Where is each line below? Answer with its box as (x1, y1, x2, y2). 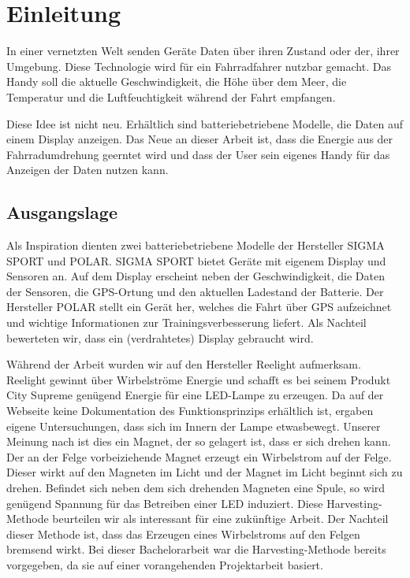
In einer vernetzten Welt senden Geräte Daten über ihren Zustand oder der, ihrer (6, 43, 400, 59)
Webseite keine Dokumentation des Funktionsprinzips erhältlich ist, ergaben (6, 402, 374, 419)
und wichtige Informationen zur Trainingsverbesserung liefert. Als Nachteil (6, 314, 367, 331)
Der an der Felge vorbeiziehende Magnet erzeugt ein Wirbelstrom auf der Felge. (6, 448, 392, 465)
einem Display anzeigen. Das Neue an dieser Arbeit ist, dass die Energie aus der (6, 131, 393, 147)
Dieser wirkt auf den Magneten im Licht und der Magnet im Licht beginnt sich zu (6, 464, 403, 480)
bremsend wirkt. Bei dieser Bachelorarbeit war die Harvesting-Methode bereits (6, 541, 386, 558)
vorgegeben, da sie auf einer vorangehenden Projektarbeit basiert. (6, 556, 323, 572)
